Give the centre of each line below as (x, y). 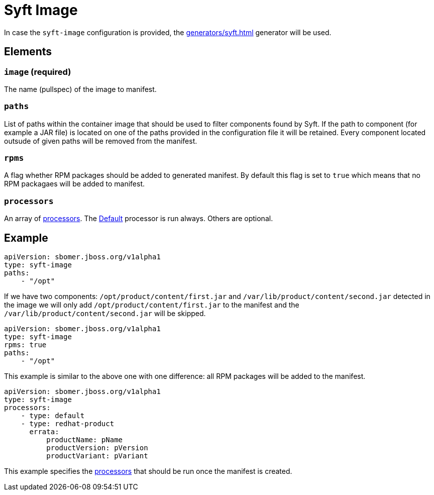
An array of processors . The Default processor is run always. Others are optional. (139, 219)
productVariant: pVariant (97, 456)
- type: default (53, 416)
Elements (28, 52)
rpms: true (25, 345)
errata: (44, 432)
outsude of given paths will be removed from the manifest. (101, 141)
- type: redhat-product (68, 424)
